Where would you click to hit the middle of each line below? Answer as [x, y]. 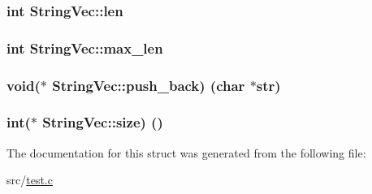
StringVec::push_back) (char [149, 85]
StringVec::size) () [103, 122]
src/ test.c [30, 180]
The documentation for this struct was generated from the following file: [186, 152]
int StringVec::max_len [85, 47]
